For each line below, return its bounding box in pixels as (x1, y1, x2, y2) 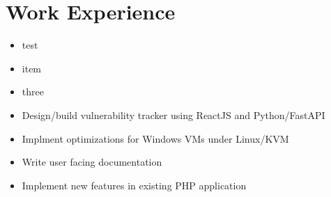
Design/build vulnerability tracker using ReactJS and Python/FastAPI (22, 107, 325, 122)
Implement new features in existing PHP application (22, 178, 247, 192)
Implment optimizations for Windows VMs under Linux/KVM (22, 131, 289, 145)
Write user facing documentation (22, 155, 162, 169)
